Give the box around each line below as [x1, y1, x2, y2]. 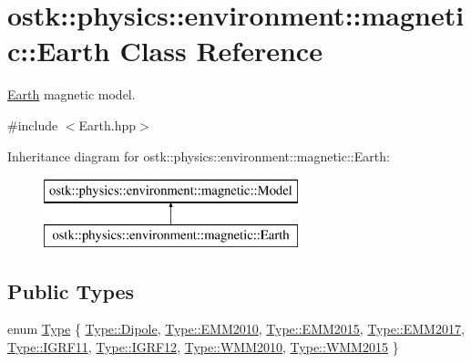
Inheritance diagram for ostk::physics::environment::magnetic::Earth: [7, 146, 390, 165]
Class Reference [119, 32, 323, 69]
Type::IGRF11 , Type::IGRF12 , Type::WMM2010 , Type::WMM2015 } [7, 337, 399, 357]
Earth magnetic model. [7, 85, 136, 104]
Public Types [7, 276, 135, 305]
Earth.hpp [78, 115, 137, 134]
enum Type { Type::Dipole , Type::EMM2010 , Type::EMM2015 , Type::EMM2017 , [7, 319, 465, 338]
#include [7, 115, 58, 134]
